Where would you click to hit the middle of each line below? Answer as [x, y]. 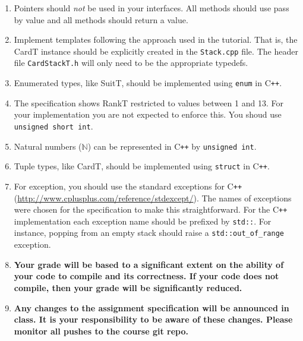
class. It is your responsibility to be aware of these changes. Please [153, 319]
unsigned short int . [53, 126]
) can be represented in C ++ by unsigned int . [172, 146]
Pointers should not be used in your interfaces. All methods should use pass [151, 8]
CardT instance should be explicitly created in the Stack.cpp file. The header [156, 51]
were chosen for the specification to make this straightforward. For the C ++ [151, 209]
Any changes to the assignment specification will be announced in [151, 307]
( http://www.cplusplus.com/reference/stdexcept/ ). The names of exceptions [153, 198]
